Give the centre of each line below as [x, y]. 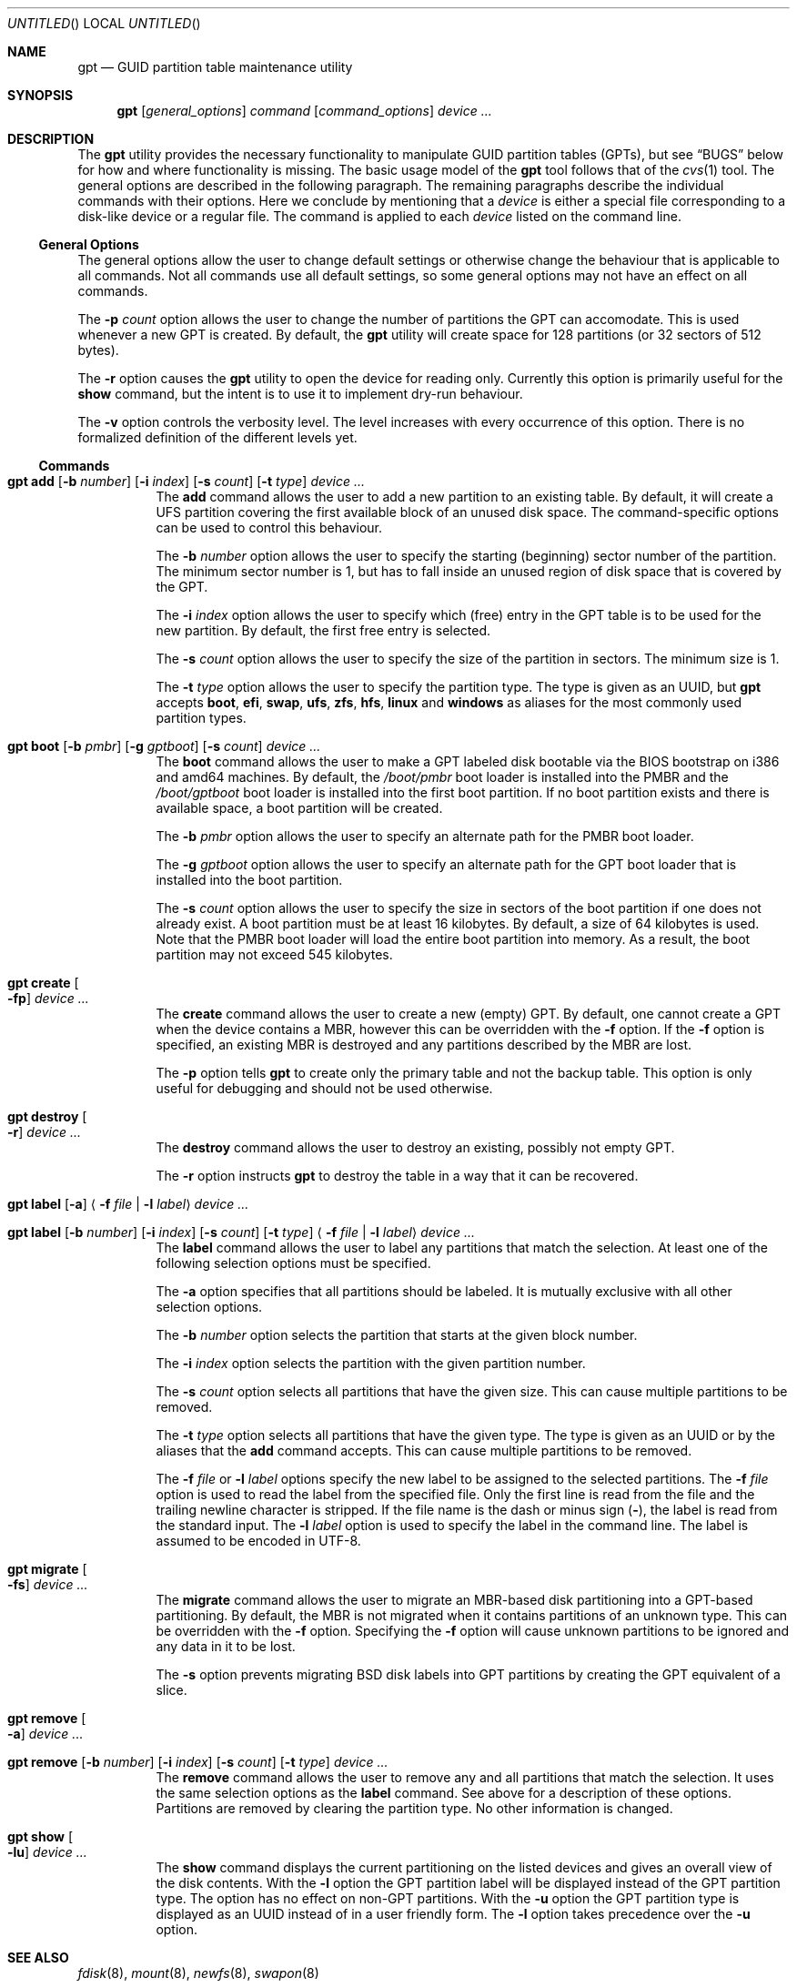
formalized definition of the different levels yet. [217, 437]
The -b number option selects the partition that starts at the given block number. [397, 1335]
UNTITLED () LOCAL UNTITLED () [104, 23]
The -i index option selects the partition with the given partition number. [371, 1363]
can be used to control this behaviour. [269, 527]
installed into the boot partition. [249, 880]
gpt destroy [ [47, 1116]
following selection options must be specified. [293, 1263]
